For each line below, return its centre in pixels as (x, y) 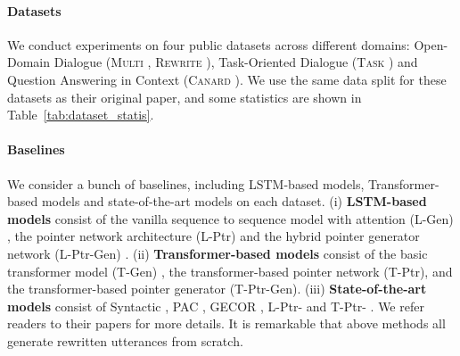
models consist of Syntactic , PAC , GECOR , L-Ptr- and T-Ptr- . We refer (216, 306)
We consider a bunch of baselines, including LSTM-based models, (186, 183)
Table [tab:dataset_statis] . (81, 115)
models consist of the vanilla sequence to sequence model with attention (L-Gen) (230, 218)
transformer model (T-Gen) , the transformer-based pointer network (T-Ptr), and (230, 271)
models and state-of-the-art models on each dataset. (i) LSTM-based (234, 201)
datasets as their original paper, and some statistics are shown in (185, 97)
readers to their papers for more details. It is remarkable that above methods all (226, 323)
